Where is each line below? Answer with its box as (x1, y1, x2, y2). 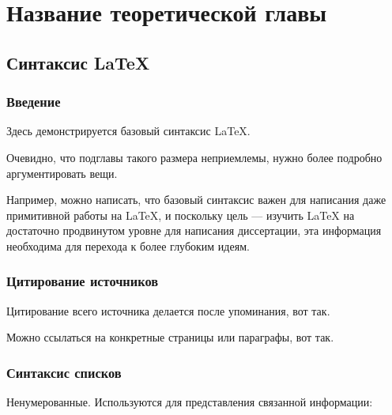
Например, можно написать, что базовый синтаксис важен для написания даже (6, 191, 386, 208)
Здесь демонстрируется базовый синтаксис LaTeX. (6, 123, 251, 139)
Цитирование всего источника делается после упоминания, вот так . (6, 302, 330, 319)
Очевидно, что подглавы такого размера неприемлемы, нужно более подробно (6, 149, 383, 165)
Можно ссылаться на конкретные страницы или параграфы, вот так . (6, 329, 334, 345)
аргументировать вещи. (6, 164, 118, 181)
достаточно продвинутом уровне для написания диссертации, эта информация (6, 222, 382, 239)
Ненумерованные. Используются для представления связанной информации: (6, 394, 373, 410)
